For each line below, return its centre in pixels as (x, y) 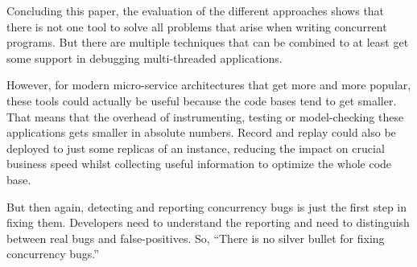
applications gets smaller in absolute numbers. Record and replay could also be (201, 132)
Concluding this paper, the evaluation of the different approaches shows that (196, 10)
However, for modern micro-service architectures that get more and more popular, (209, 85)
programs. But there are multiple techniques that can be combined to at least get (208, 42)
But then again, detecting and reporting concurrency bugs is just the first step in (207, 206)
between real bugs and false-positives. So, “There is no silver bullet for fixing (196, 238)
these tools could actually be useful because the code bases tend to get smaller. (202, 100)
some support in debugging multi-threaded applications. (145, 58)
